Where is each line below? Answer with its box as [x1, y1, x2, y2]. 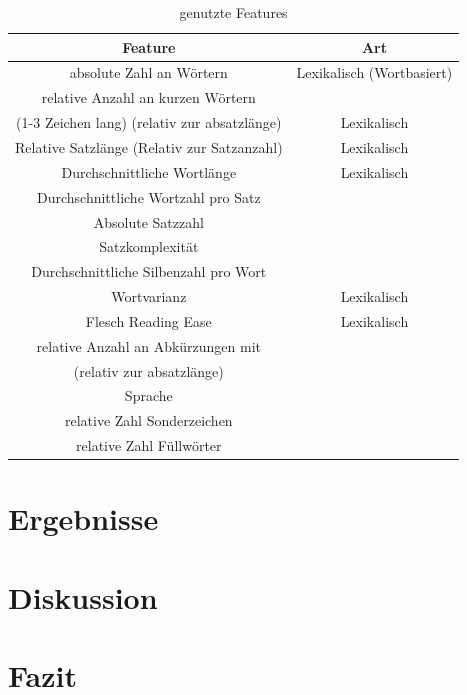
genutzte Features [179, 2, 288, 22]
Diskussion [8, 576, 158, 617]
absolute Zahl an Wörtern [69, 62, 228, 83]
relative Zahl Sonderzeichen [64, 410, 233, 431]
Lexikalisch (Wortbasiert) [296, 62, 453, 83]
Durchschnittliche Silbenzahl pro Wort [31, 261, 267, 282]
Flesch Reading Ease [85, 310, 212, 331]
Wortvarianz [111, 286, 187, 307]
